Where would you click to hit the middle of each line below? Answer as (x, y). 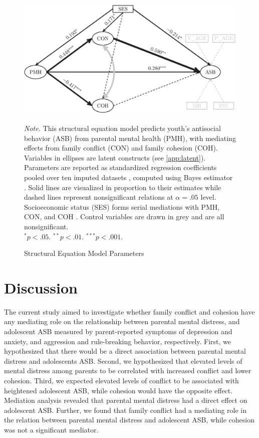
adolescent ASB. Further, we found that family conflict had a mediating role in (125, 410)
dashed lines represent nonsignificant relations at (99, 197)
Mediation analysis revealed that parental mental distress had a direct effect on (126, 400)
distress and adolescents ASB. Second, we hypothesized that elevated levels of (123, 360)
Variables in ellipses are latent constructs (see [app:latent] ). (115, 157)
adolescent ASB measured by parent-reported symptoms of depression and (118, 331)
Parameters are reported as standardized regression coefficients (120, 167)
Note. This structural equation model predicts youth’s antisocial (122, 128)
